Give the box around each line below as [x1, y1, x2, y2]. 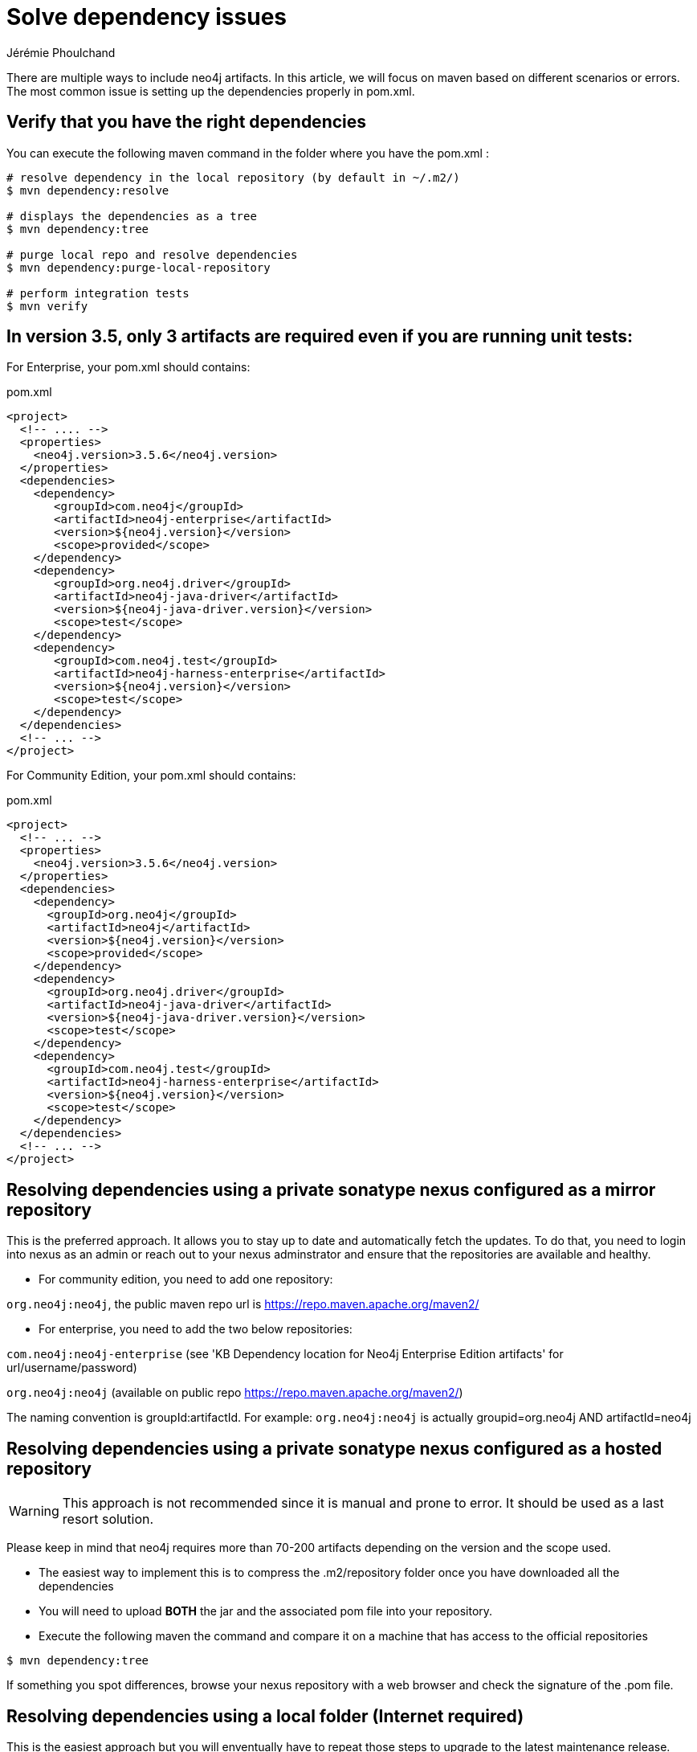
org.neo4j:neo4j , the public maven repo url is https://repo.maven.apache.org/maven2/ [6, 1297, 479, 1312]
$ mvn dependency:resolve [6, 183, 169, 197]
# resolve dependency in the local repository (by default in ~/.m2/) [6, 170, 460, 184]
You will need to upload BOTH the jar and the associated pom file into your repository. [39, 1604, 493, 1619]
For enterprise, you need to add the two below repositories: [39, 1322, 353, 1337]
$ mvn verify [6, 299, 88, 313]
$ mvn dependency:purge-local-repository [6, 260, 271, 274]
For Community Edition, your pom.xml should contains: [6, 768, 296, 783]
